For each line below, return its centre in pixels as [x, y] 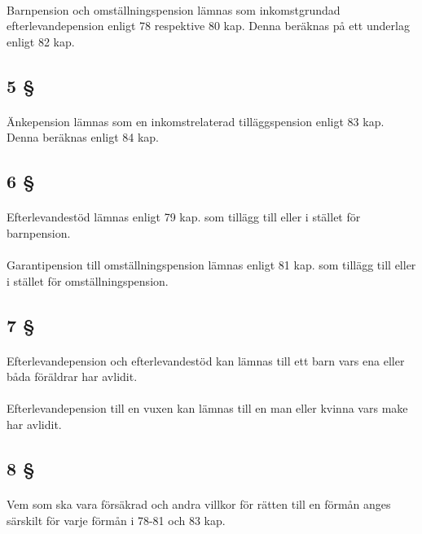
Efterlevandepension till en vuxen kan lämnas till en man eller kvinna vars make [207, 408]
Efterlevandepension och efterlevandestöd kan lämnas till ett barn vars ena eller [206, 360]
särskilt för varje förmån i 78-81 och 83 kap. [116, 520]
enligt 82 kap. [41, 41]
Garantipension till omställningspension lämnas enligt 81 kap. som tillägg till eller [211, 265]
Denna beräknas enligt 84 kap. [83, 137]
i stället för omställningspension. [88, 280]
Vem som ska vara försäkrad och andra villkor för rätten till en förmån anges [199, 504]
